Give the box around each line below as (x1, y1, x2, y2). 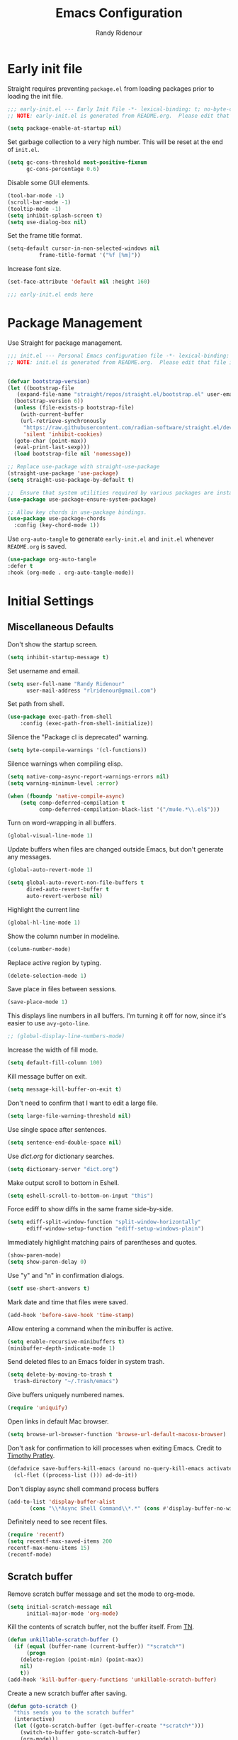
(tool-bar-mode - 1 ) (7, 192, 65, 199)
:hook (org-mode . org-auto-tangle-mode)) (7, 569, 135, 576)
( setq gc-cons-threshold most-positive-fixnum (7, 159, 147, 166)
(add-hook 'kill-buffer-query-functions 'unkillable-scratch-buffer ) (7, 1676, 217, 1683)
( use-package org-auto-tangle (7, 556, 97, 563)
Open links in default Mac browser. (7, 1417, 109, 1426)
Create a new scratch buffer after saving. (7, 1689, 127, 1697)
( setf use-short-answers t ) (7, 1284, 91, 1292)
